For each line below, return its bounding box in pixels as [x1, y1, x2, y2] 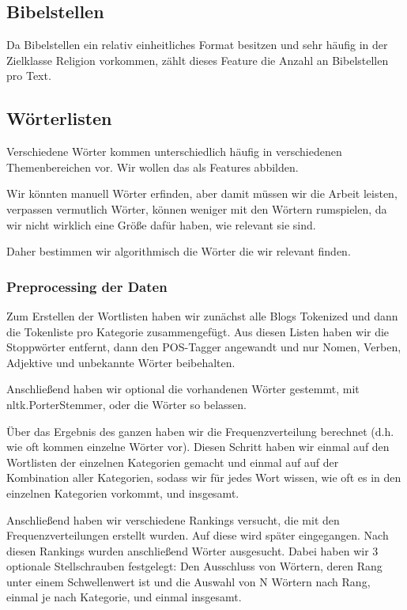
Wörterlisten [6, 106, 112, 131]
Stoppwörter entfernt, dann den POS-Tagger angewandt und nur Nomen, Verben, [6, 339, 401, 355]
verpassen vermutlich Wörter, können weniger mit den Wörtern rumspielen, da [6, 200, 387, 217]
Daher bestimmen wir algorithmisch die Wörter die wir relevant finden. [6, 243, 351, 260]
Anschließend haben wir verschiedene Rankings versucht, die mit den [6, 511, 340, 528]
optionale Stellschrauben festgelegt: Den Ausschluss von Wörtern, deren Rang [6, 558, 383, 574]
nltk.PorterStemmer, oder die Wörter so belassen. [6, 396, 247, 412]
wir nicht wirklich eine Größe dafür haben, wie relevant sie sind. [6, 216, 316, 233]
